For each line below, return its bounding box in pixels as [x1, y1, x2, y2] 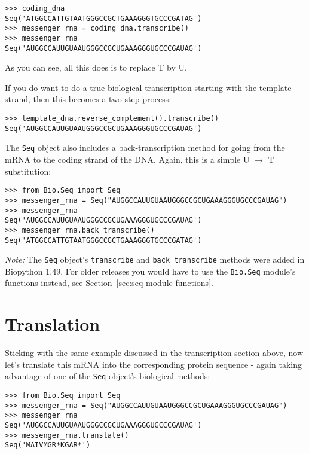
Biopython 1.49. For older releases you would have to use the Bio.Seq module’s [5, 264, 296, 277]
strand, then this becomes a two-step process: [5, 93, 172, 105]
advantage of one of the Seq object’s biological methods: [5, 370, 210, 382]
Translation [5, 312, 100, 336]
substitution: [5, 164, 51, 177]
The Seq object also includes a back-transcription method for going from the [5, 141, 285, 154]
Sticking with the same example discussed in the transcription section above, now [5, 346, 304, 359]
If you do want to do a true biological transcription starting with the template [5, 81, 292, 93]
